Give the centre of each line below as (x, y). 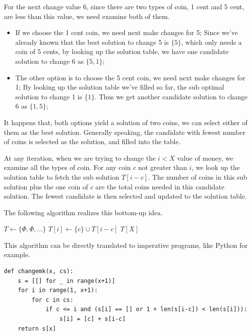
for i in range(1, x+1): (58, 290)
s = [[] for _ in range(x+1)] (67, 281)
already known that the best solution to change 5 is (92, 42)
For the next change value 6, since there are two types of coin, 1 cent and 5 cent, (124, 6)
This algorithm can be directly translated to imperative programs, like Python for (126, 245)
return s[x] (37, 328)
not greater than (163, 167)
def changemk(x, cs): (39, 271)
